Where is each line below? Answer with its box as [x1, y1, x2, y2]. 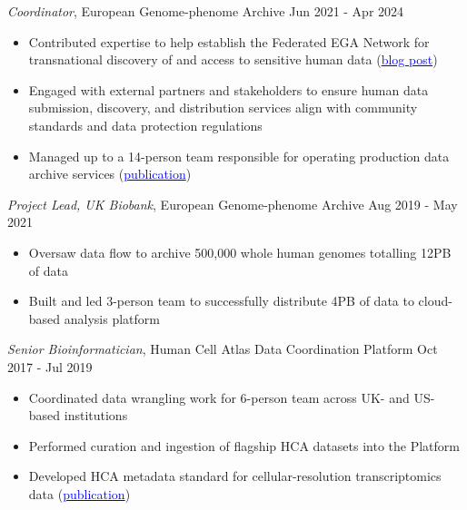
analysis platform [64, 309, 160, 328]
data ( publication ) [28, 484, 131, 503]
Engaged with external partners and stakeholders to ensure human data [28, 80, 429, 99]
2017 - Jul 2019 [7, 357, 93, 376]
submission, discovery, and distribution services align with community [28, 98, 418, 117]
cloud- [418, 291, 452, 310]
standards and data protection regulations [28, 115, 263, 134]
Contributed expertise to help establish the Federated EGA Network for [28, 32, 430, 51]
